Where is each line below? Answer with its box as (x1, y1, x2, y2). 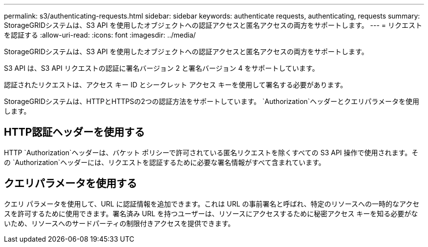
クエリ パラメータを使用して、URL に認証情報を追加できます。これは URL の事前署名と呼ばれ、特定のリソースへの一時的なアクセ (4, 199, 420, 208)
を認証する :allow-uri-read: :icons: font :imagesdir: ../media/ (4, 31, 196, 39)
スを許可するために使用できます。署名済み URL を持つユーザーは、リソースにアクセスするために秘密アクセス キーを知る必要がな (4, 209, 418, 218)
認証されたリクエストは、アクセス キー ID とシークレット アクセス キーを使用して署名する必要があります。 (4, 81, 347, 89)
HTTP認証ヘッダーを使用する (4, 126, 145, 139)
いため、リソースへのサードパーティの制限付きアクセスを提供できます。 (4, 219, 235, 227)
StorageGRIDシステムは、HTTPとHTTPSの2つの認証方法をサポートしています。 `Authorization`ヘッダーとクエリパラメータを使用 (4, 97, 419, 105)
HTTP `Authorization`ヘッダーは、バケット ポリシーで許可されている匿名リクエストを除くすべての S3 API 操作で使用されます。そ (4, 148, 419, 157)
